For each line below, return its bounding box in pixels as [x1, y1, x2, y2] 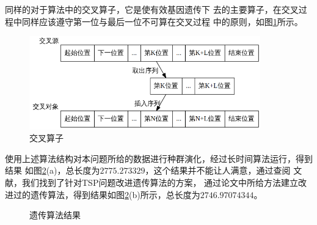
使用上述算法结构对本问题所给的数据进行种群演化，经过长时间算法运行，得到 [5, 152, 313, 164]
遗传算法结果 [29, 208, 81, 221]
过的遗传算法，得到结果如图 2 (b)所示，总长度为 [13, 188, 200, 201]
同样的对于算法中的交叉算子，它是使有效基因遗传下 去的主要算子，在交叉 [5, 3, 299, 15]
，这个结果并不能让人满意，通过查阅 [145, 164, 291, 177]
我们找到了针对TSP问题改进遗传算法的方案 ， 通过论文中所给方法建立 [21, 175, 299, 188]
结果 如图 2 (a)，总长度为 [5, 164, 100, 177]
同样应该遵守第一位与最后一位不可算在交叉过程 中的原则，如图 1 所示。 [21, 15, 303, 28]
